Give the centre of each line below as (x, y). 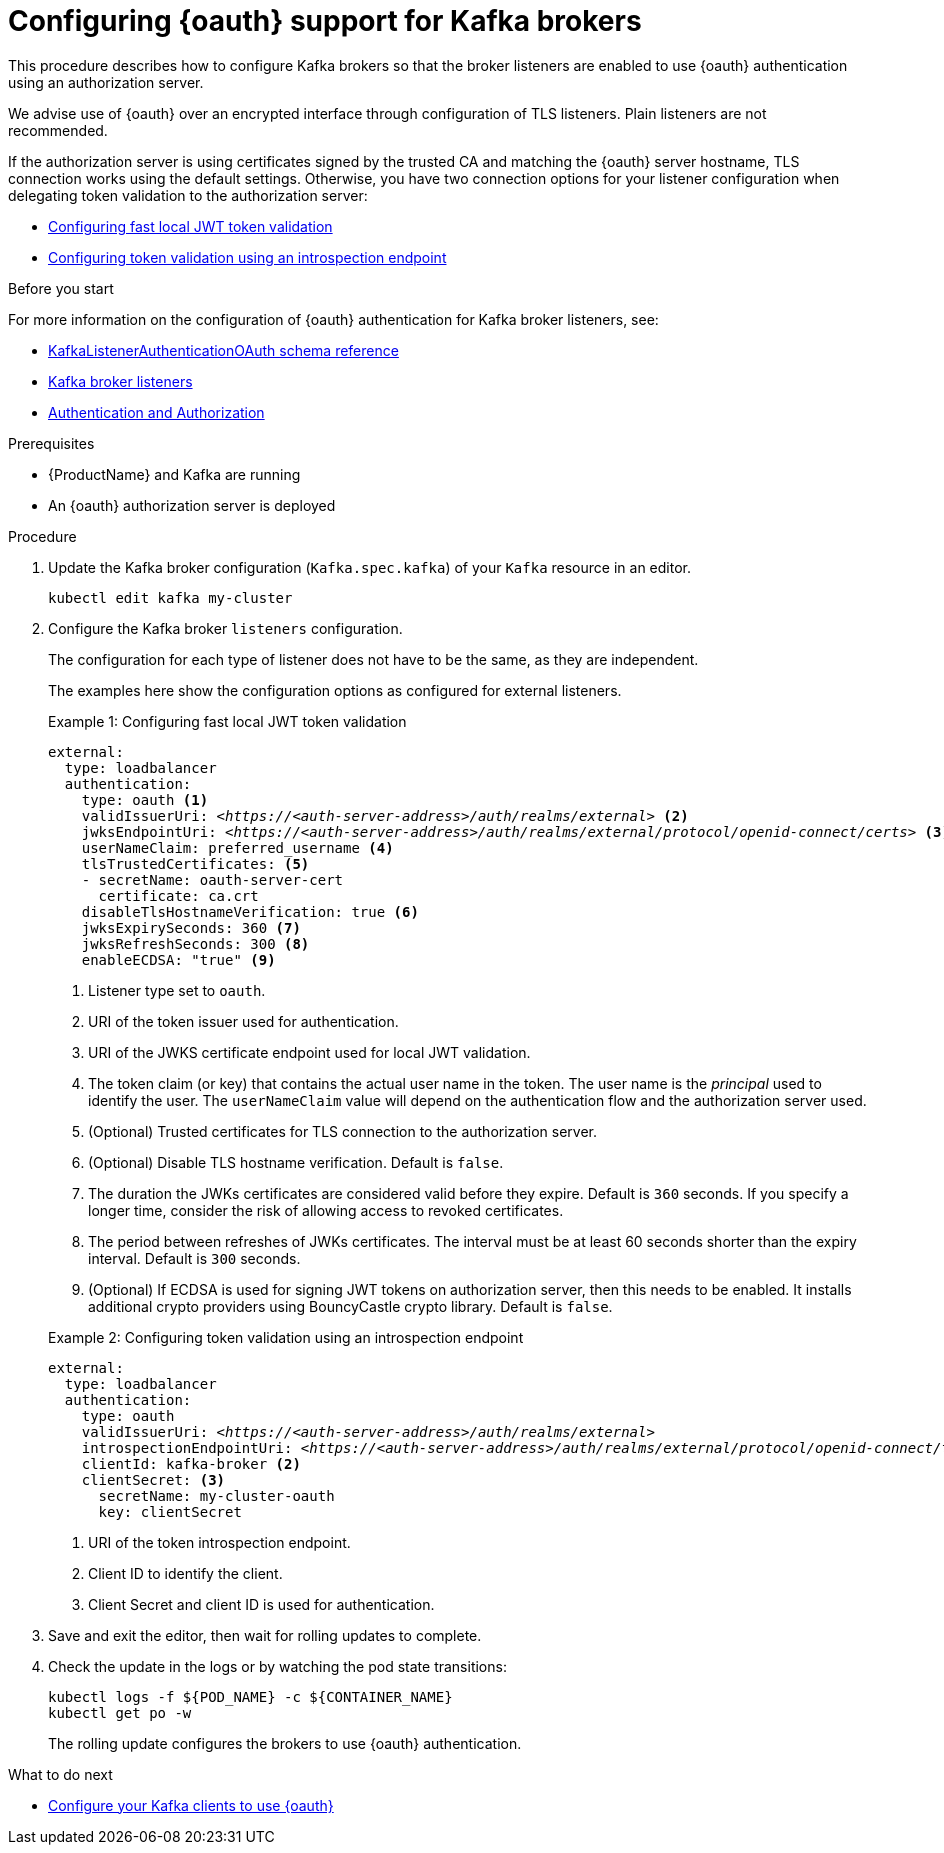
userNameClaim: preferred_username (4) (237, 847)
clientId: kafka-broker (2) (191, 1463)
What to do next (60, 1774)
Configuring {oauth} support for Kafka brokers (325, 21)
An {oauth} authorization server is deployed (192, 505)
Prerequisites (51, 443)
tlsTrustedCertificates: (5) (195, 863)
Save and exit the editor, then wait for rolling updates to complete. (265, 1635)
